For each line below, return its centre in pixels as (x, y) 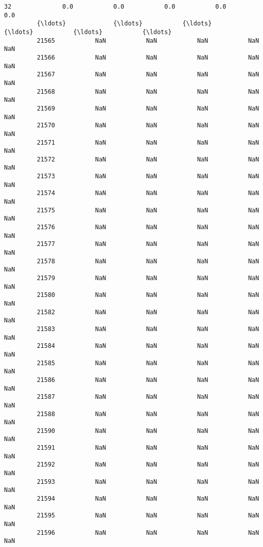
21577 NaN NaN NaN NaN (148, 244)
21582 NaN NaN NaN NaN (148, 312)
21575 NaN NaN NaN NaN (148, 210)
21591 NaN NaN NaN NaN (148, 448)
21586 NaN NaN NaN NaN (148, 380)
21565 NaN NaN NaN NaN (148, 40)
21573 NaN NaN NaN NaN (148, 176)
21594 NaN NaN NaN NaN (148, 499)
